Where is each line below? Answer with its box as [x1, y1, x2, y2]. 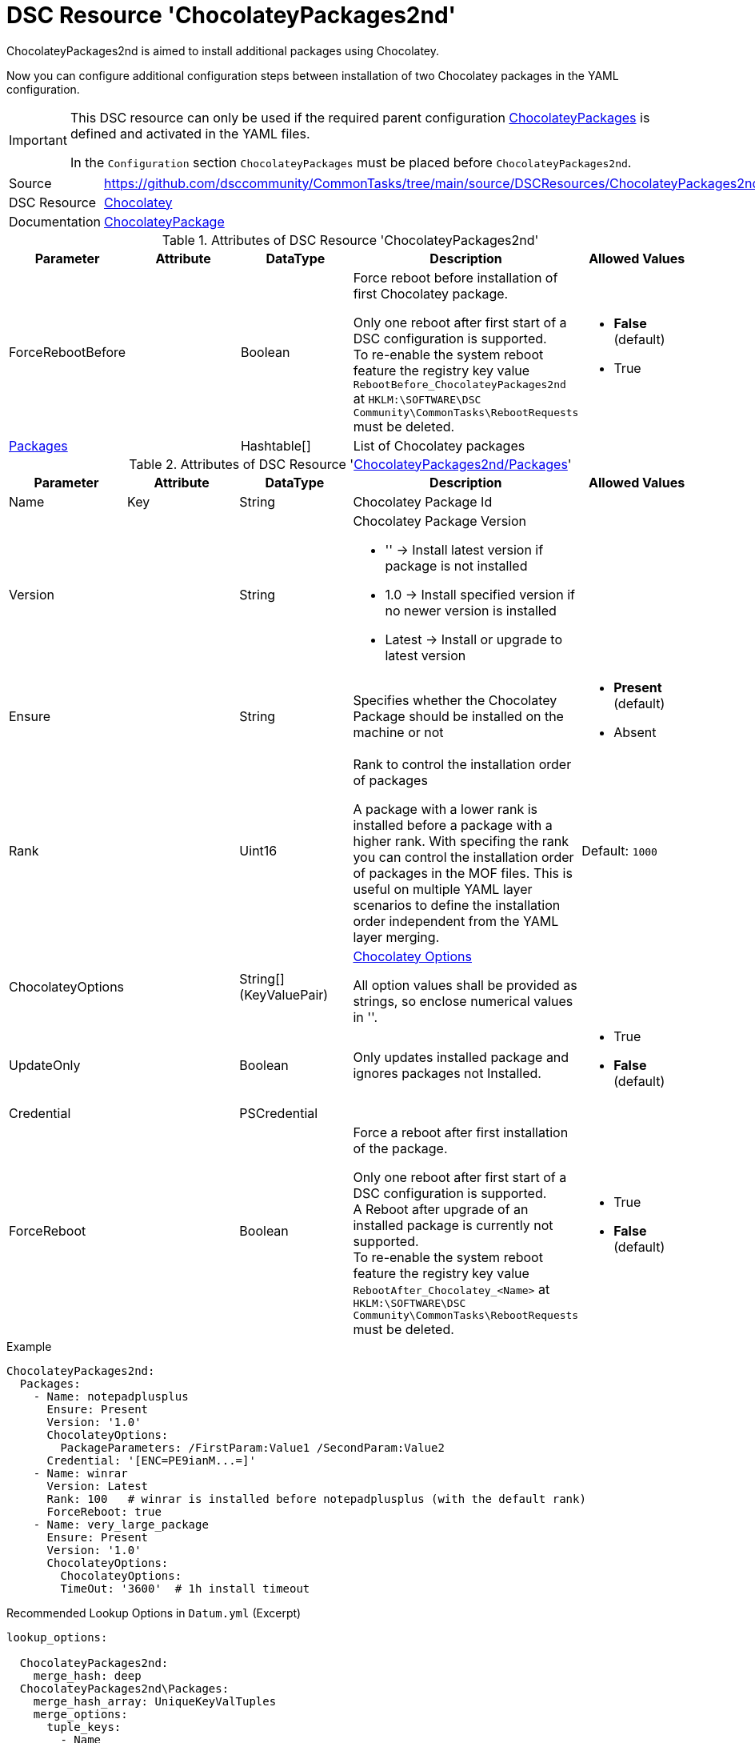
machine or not [353, 723, 444, 740]
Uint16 [239, 842, 278, 859]
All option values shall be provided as [353, 976, 577, 993]
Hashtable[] [240, 437, 311, 454]
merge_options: [33, 1707, 128, 1721]
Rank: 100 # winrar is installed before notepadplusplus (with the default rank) [46, 1492, 586, 1505]
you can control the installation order [353, 848, 574, 865]
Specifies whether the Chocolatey [353, 691, 557, 708]
